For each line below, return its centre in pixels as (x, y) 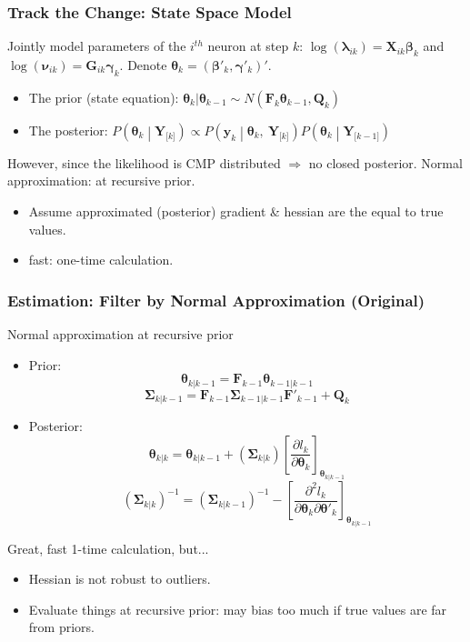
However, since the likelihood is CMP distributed (144, 162)
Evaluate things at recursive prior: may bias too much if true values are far (238, 609)
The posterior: (68, 130)
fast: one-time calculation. (101, 260)
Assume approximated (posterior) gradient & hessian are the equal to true (236, 211)
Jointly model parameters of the (97, 46)
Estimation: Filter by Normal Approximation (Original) (216, 300)
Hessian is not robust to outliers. (120, 579)
